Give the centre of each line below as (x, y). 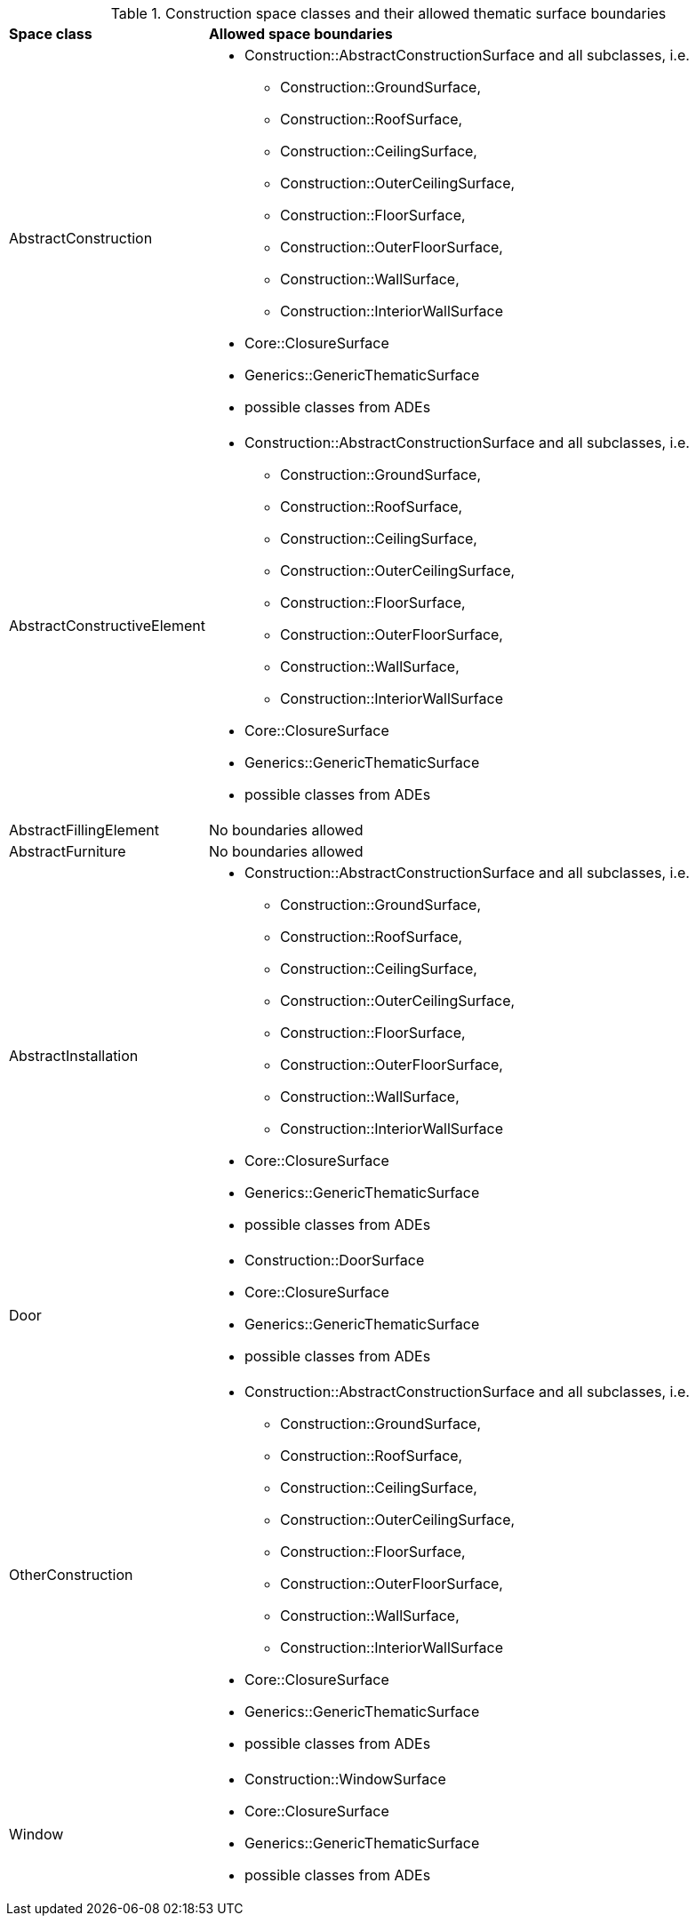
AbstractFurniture (68, 851)
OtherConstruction (71, 1575)
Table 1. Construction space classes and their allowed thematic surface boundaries (388, 13)
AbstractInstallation (74, 1056)
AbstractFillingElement (84, 830)
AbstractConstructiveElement (107, 626)
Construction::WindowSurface (345, 1779)
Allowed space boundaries (300, 34)
